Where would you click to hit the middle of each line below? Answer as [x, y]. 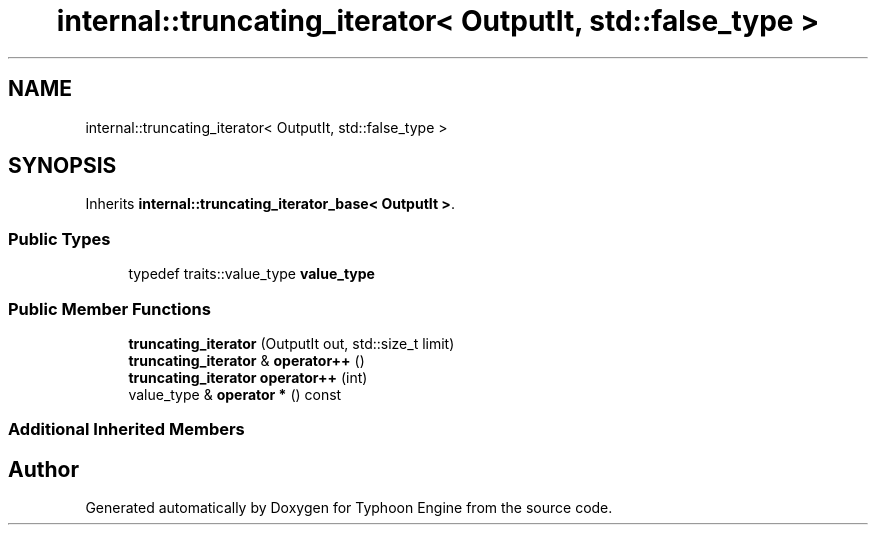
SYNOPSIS [62, 166]
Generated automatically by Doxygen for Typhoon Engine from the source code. [349, 508]
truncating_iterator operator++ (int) [248, 377]
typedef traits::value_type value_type [251, 274]
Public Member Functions [109, 308]
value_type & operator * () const [235, 394]
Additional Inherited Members [126, 429]
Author [43, 469]
